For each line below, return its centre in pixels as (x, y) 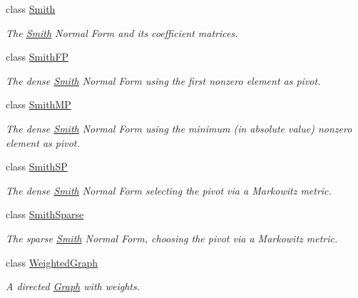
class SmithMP (39, 104)
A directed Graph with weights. (73, 286)
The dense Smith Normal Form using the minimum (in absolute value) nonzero (179, 128)
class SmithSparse (45, 214)
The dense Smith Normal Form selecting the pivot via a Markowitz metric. (169, 190)
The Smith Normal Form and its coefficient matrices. (122, 32)
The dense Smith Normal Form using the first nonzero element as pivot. (163, 80)
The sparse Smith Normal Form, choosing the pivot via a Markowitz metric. (172, 238)
